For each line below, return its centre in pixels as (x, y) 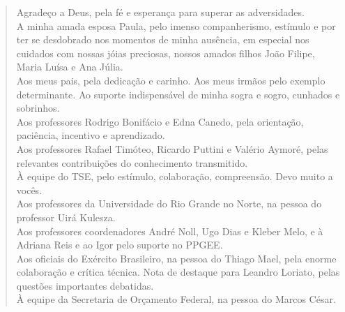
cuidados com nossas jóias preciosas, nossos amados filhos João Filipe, (166, 53)
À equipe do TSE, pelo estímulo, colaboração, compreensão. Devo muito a (175, 176)
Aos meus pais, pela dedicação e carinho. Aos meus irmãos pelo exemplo (171, 80)
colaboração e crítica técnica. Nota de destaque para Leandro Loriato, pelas (178, 272)
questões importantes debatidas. (85, 285)
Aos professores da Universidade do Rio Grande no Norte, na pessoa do (169, 203)
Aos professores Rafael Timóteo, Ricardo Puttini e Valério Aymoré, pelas (172, 148)
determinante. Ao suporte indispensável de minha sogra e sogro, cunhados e (178, 94)
